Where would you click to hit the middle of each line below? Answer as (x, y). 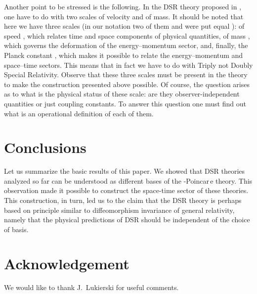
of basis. (16, 229)
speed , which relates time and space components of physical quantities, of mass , (127, 35)
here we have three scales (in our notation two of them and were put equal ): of (124, 26)
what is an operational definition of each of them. (79, 113)
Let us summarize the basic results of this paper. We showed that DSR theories (125, 171)
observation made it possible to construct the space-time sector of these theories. (126, 190)
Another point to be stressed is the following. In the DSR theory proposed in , (123, 6)
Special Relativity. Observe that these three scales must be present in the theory (126, 74)
